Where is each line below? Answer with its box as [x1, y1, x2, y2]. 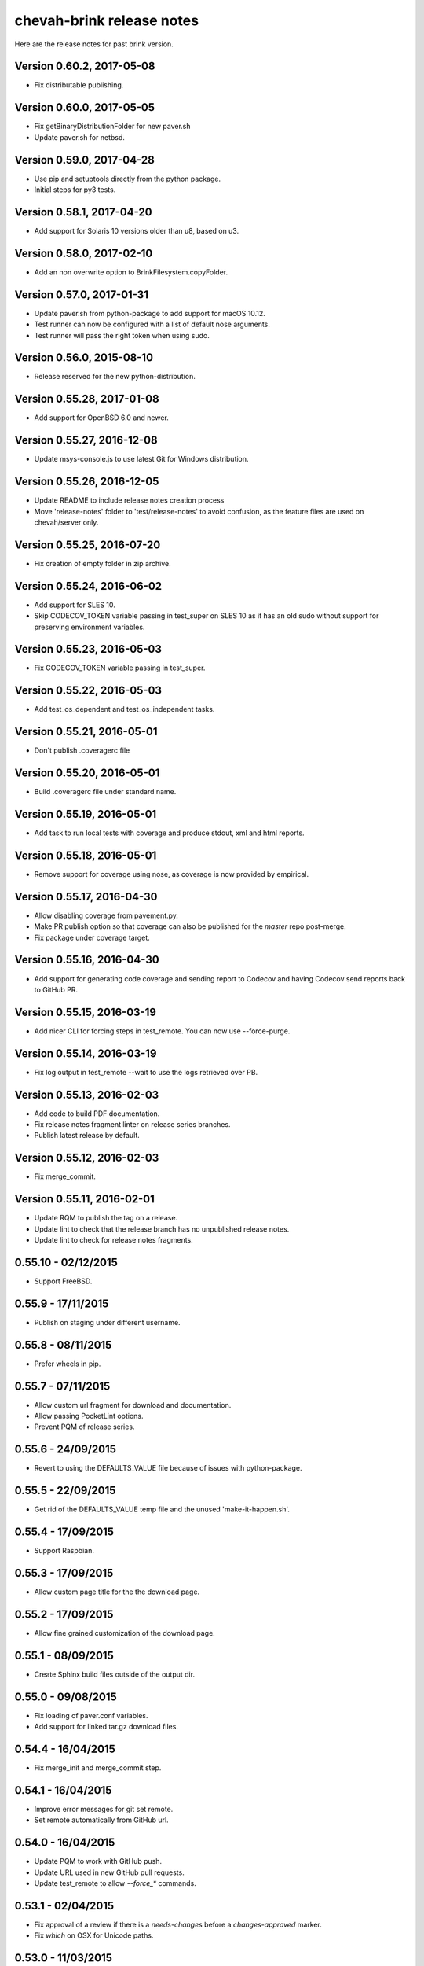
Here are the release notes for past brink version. [14, 39, 174, 49]
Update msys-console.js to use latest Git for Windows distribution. [34, 455, 249, 464]
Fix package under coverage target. [34, 933, 151, 942]
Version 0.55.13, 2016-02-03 [14, 1088, 159, 1101]
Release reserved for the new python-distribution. [34, 372, 196, 381]
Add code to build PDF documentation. [34, 1109, 160, 1118]
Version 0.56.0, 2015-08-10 [14, 351, 153, 365]
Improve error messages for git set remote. [34, 1805, 174, 1814]
